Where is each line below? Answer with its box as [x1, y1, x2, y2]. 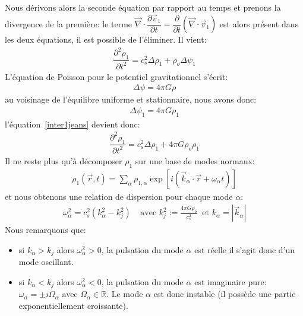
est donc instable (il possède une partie [153, 288, 296, 300]
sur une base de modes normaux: [135, 154, 255, 167]
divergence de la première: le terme [5, 17, 132, 30]
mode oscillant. [18, 256, 74, 268]
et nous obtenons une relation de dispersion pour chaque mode [5, 190, 233, 202]
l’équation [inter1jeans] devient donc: [5, 117, 140, 130]
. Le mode [106, 288, 143, 300]
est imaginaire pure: [194, 276, 267, 288]
